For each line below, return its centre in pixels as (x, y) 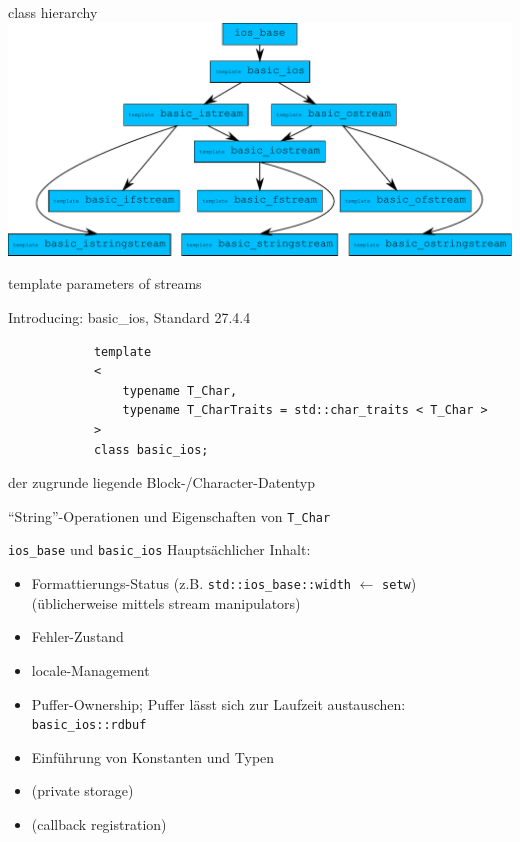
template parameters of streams (105, 283)
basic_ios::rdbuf (89, 725)
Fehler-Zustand (77, 636)
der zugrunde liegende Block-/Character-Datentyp (161, 482)
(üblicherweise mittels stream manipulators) (166, 602)
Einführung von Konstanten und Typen (153, 756)
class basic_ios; (151, 449)
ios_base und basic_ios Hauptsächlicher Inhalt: (159, 549)
